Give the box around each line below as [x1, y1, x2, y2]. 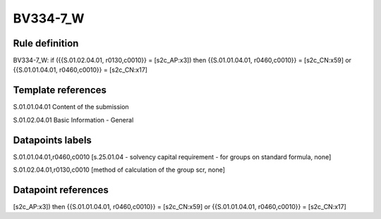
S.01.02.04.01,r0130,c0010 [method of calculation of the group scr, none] [13, 165, 226, 174]
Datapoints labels [13, 134, 92, 146]
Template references [13, 85, 107, 96]
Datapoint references [13, 184, 109, 196]
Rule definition [13, 37, 79, 49]
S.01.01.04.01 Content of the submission [13, 103, 130, 111]
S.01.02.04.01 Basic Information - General [13, 115, 134, 124]
